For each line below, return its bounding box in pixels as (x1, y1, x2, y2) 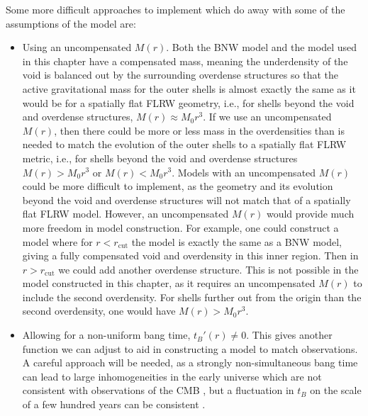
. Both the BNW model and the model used (166, 40, 357, 55)
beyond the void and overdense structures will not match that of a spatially (22, 192, 351, 207)
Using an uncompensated (22, 40, 132, 55)
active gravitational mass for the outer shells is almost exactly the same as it (22, 81, 356, 96)
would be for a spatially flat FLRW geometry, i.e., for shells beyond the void (22, 95, 355, 110)
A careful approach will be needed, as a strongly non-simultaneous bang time (22, 355, 358, 370)
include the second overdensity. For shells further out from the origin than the (22, 289, 362, 304)
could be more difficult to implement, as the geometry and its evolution (22, 179, 333, 193)
